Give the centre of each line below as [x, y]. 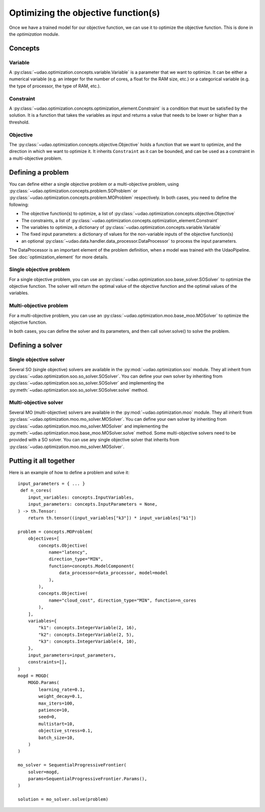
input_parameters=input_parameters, [72, 655]
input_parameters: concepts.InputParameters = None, [93, 504]
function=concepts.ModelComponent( [92, 566]
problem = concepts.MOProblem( [55, 532]
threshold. [19, 122]
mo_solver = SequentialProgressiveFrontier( [72, 765]
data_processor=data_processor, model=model [113, 573]
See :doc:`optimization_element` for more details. [59, 257]
